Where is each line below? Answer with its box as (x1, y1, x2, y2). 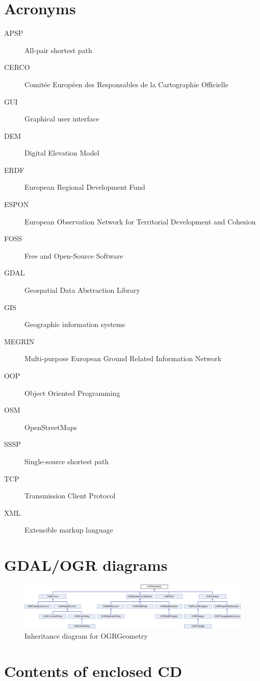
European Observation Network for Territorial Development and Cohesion (24, 216, 256, 226)
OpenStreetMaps (24, 421, 77, 432)
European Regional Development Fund (24, 182, 145, 192)
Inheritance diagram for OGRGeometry (24, 630, 148, 641)
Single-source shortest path (24, 456, 109, 466)
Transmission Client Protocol (24, 490, 116, 501)
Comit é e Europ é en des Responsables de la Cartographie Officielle (24, 79, 228, 89)
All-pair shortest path (24, 44, 92, 55)
